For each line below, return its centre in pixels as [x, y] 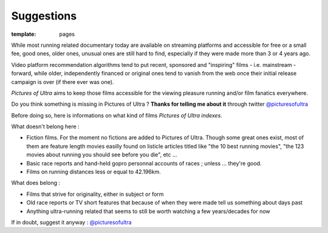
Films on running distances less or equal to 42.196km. [94, 172]
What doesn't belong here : [45, 127]
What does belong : [36, 183]
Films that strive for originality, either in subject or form [95, 194]
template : [24, 34]
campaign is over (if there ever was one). [63, 82]
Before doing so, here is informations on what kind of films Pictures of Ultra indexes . [117, 115]
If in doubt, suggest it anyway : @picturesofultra [71, 222]
